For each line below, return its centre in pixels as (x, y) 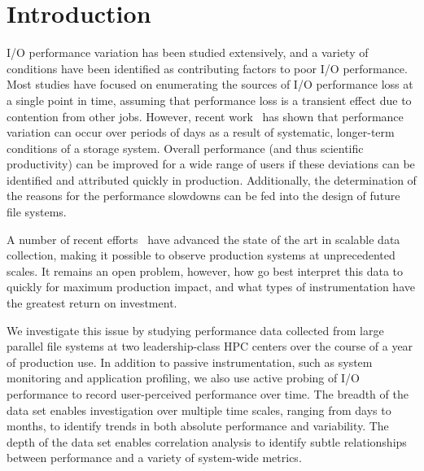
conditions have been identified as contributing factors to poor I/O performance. (207, 68)
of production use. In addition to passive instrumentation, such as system (190, 362)
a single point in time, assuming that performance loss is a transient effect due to (209, 100)
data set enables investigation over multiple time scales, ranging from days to (199, 410)
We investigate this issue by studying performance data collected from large (195, 330)
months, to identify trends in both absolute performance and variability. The (198, 426)
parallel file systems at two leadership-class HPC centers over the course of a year (210, 346)
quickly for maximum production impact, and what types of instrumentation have (211, 287)
